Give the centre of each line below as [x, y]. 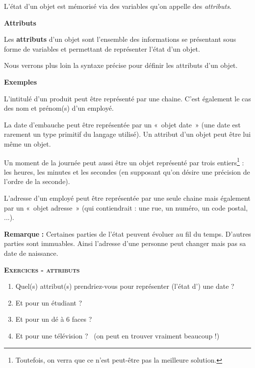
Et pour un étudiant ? [49, 302]
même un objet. [27, 143]
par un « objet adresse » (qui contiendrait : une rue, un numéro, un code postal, [126, 207]
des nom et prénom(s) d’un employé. [59, 108]
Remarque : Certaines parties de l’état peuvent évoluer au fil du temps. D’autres [127, 233]
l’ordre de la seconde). [37, 181]
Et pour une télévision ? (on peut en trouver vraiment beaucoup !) [117, 335]
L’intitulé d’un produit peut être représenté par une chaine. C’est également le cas [127, 98]
